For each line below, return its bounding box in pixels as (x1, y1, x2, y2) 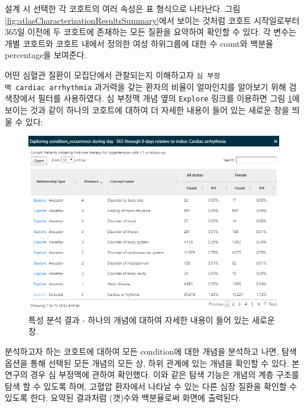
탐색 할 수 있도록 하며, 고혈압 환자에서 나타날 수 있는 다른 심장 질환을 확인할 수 (5, 380, 297, 392)
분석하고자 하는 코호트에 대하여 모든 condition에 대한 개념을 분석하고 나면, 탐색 (5, 345, 297, 357)
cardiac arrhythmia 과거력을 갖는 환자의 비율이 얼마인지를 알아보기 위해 (15, 80, 286, 93)
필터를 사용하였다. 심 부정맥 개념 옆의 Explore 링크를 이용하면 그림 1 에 (38, 92, 300, 104)
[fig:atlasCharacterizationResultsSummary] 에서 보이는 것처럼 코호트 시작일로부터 (5, 14, 300, 26)
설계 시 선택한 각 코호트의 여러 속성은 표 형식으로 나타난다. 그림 (5, 2, 241, 14)
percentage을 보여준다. (5, 49, 87, 61)
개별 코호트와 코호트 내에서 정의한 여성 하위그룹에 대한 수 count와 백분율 (5, 37, 273, 49)
